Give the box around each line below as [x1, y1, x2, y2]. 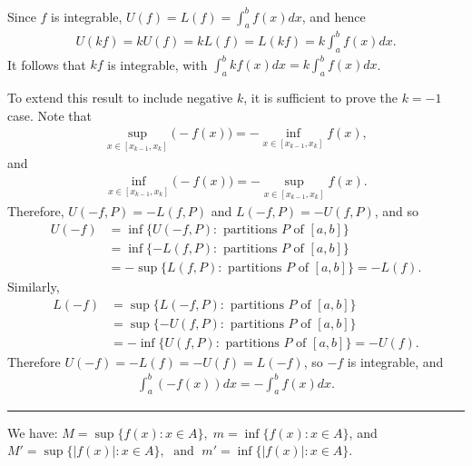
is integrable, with [107, 55, 208, 74]
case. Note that [7, 105, 93, 124]
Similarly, [7, 276, 60, 295]
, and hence [301, 6, 366, 25]
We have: [7, 422, 58, 441]
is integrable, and [347, 352, 444, 371]
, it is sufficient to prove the [243, 87, 398, 106]
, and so [374, 202, 419, 221]
